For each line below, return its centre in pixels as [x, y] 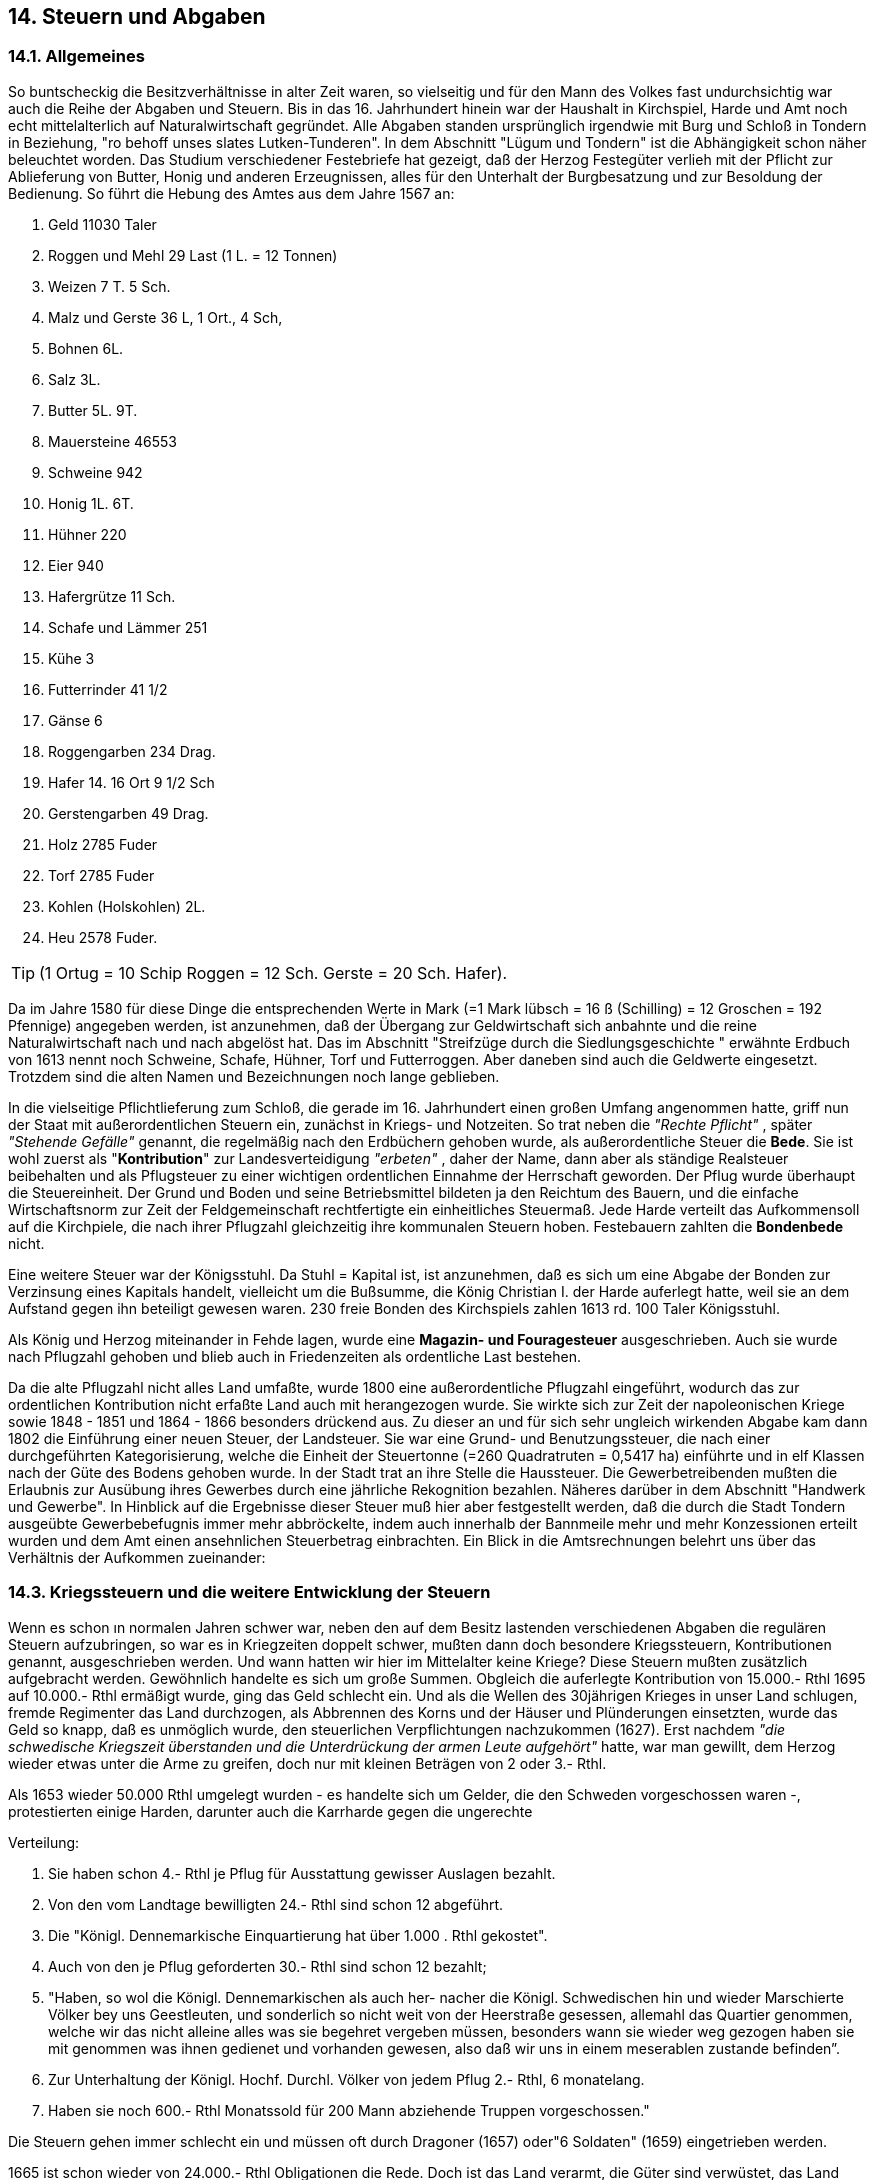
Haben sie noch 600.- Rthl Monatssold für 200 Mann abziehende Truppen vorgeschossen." [349, 2110]
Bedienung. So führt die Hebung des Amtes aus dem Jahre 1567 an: [231, 193]
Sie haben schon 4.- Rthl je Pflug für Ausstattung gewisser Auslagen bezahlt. [302, 1873]
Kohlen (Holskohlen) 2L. [127, 906]
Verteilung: [44, 1842]
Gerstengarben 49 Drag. [128, 813]
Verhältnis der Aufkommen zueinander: [137, 1557]
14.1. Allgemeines [76, 56]
